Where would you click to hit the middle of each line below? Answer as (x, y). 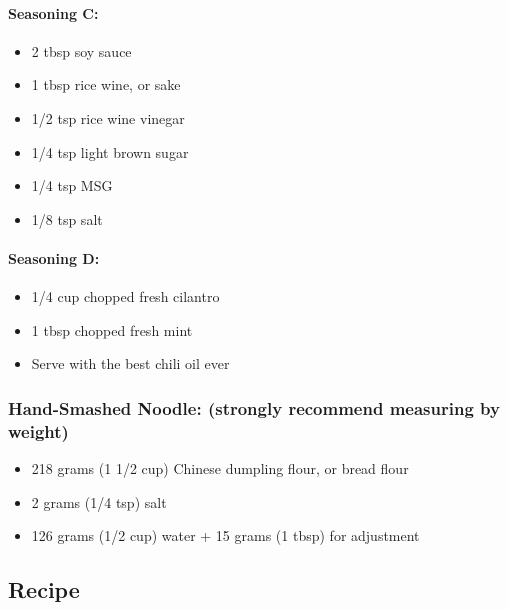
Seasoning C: (53, 12)
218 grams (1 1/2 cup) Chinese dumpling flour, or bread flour (220, 468)
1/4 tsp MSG (72, 185)
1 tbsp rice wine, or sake (106, 84)
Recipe (44, 589)
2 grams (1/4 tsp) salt (99, 501)
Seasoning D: (54, 257)
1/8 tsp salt (67, 218)
